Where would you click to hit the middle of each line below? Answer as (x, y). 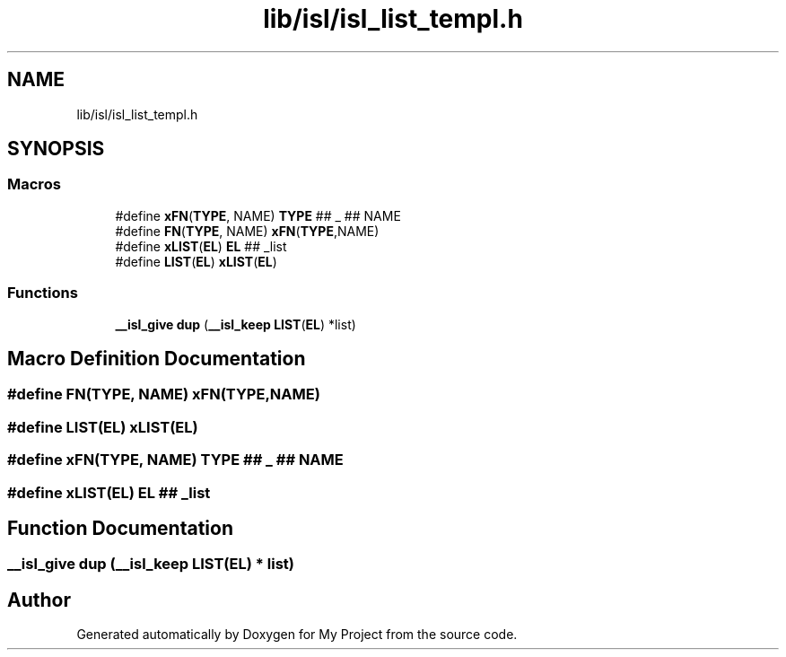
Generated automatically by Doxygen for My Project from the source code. (297, 635)
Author (39, 600)
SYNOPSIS (56, 149)
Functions (43, 293)
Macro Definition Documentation (157, 358)
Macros (34, 184)
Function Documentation (120, 528)
